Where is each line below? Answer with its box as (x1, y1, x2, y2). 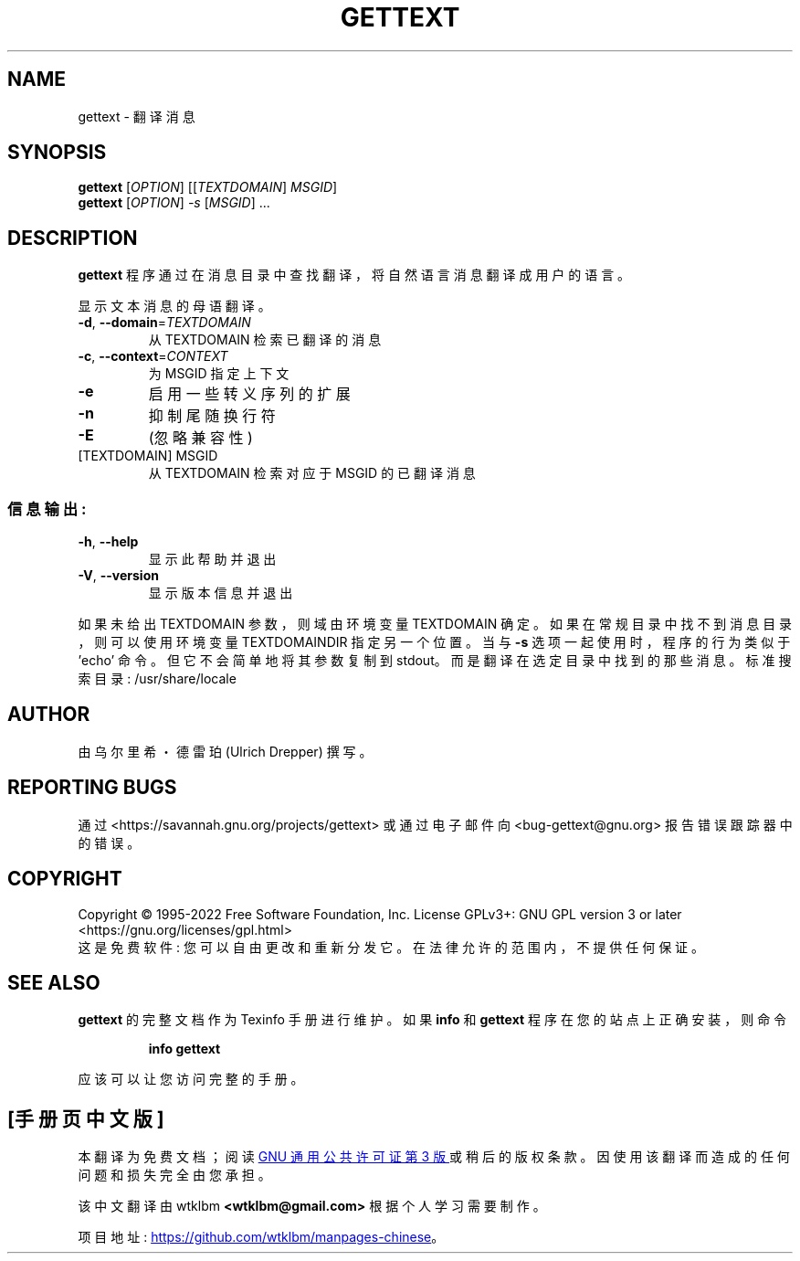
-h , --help (78, 534, 139, 550)
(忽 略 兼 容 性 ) (148, 429, 253, 448)
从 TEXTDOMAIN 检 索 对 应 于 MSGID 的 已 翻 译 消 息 (148, 465, 476, 482)
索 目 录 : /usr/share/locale (78, 671, 237, 687)
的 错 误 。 (78, 834, 141, 851)
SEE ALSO (7, 970, 100, 994)
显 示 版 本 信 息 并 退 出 (148, 585, 293, 601)
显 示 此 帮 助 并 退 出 (148, 551, 277, 567)
